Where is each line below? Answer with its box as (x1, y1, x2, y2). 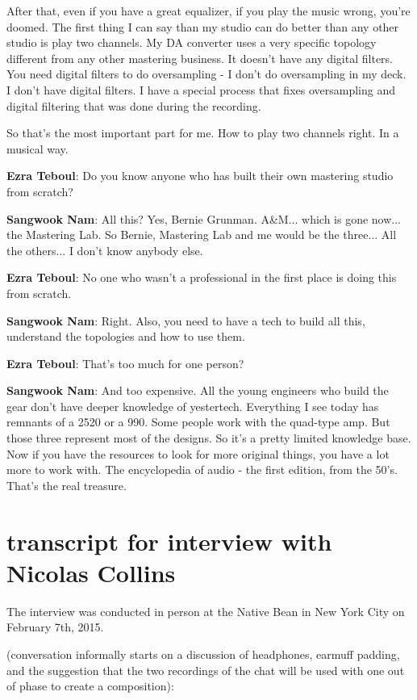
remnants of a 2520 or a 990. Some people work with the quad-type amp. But (6, 413, 390, 430)
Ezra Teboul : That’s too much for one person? (6, 354, 244, 371)
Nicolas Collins (6, 555, 176, 589)
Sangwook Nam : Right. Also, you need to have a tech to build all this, (6, 312, 365, 329)
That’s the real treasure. (6, 476, 127, 493)
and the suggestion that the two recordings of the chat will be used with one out (6, 661, 405, 678)
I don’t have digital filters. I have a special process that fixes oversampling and (6, 81, 396, 98)
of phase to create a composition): (6, 677, 174, 694)
